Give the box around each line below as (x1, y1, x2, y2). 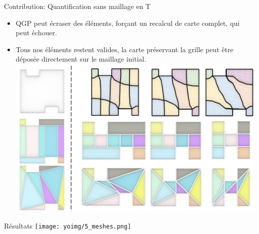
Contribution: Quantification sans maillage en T (4, 1, 151, 11)
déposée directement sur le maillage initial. (15, 54, 146, 64)
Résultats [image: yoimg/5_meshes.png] (4, 221, 131, 231)
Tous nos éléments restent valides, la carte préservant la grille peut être (15, 44, 234, 54)
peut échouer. (15, 27, 57, 38)
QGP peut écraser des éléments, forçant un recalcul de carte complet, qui (15, 17, 240, 28)
